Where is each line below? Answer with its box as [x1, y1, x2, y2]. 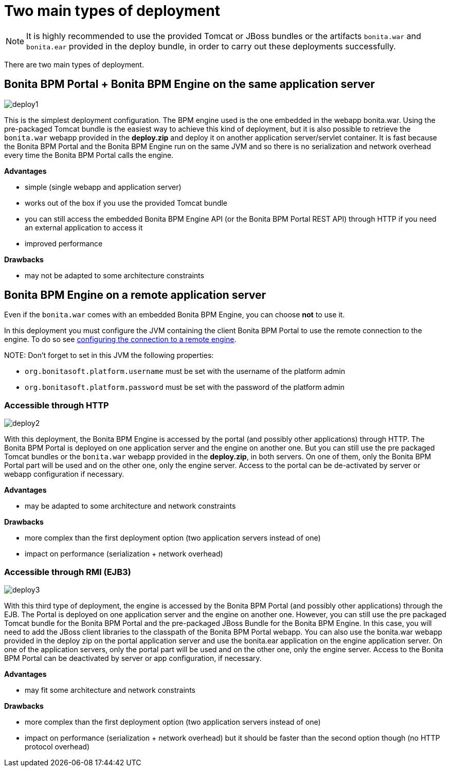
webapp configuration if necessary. [4, 470, 124, 479]
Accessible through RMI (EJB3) [4, 566, 131, 577]
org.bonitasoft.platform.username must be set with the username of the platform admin [25, 367, 346, 376]
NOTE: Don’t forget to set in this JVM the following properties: [4, 351, 214, 360]
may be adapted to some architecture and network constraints [25, 501, 236, 511]
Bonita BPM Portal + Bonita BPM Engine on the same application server [4, 78, 375, 91]
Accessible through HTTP [4, 400, 109, 410]
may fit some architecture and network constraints [25, 685, 195, 694]
